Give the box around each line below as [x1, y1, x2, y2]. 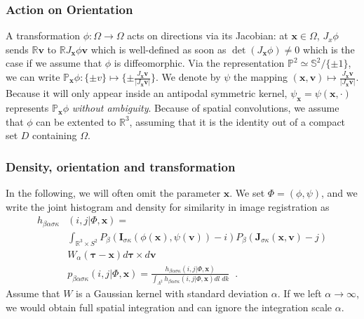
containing [32, 128, 77, 143]
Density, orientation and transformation [6, 157, 236, 175]
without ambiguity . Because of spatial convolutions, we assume [72, 100, 339, 115]
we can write [6, 70, 60, 84]
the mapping [234, 70, 288, 84]
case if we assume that [6, 56, 102, 70]
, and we [321, 185, 358, 200]
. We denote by [156, 70, 221, 84]
